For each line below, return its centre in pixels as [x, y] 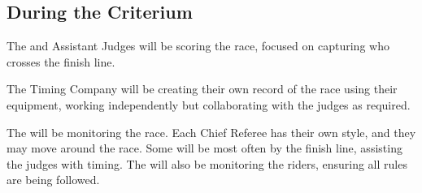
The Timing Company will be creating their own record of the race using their [202, 89]
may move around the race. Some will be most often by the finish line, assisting [204, 148]
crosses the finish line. [61, 61]
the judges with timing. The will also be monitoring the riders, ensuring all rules [207, 163]
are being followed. [53, 180]
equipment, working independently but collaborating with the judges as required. [209, 104]
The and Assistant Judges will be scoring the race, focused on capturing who [198, 46]
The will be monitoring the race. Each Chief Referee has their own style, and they [211, 132]
